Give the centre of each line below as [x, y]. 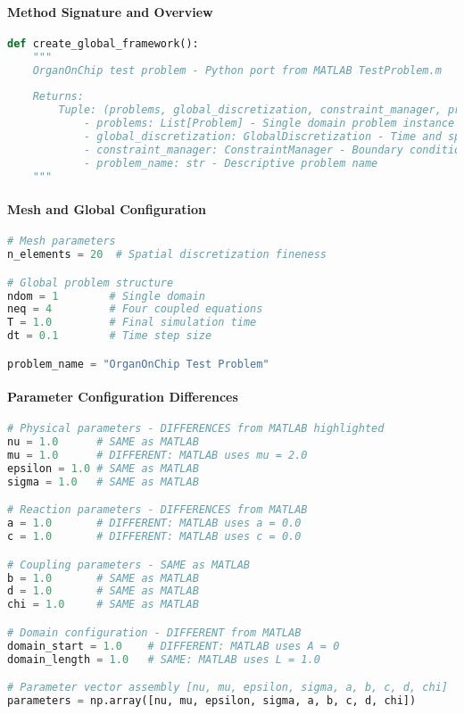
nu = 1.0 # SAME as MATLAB [103, 442]
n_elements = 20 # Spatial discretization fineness [167, 255]
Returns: [58, 97]
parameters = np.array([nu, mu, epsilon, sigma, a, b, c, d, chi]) [212, 700]
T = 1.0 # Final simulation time [132, 323]
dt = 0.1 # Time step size [110, 336]
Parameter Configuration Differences [123, 397]
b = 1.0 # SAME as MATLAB [103, 578]
